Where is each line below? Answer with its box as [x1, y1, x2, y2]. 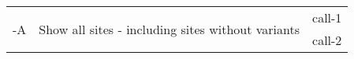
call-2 [312, 31, 342, 49]
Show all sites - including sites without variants [39, 19, 300, 38]
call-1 [312, 9, 342, 26]
